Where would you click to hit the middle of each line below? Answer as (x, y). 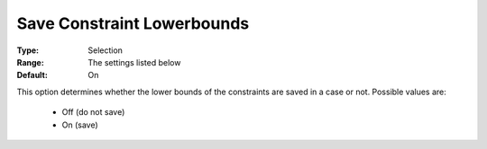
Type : (28, 50)
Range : (30, 62)
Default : (32, 75)
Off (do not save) (93, 112)
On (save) (80, 125)
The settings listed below (134, 62)
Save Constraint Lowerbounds (133, 23)
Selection (106, 50)
